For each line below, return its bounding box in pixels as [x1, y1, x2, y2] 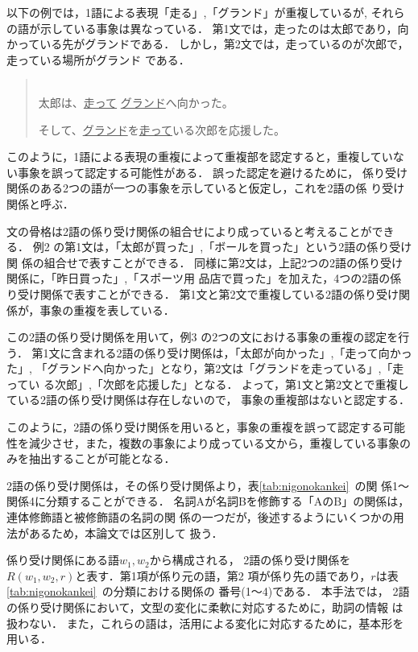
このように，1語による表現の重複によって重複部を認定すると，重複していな [6, 148, 404, 165]
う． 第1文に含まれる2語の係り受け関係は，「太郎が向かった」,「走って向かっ [6, 344, 412, 361]
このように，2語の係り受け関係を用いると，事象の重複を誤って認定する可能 [6, 419, 406, 435]
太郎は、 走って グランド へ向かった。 [38, 93, 234, 110]
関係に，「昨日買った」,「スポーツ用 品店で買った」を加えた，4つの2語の [6, 270, 391, 287]
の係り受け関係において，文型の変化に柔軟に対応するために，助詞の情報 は [6, 599, 404, 615]
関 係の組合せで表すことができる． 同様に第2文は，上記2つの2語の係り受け [6, 254, 404, 270]
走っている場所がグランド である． [6, 51, 190, 68]
